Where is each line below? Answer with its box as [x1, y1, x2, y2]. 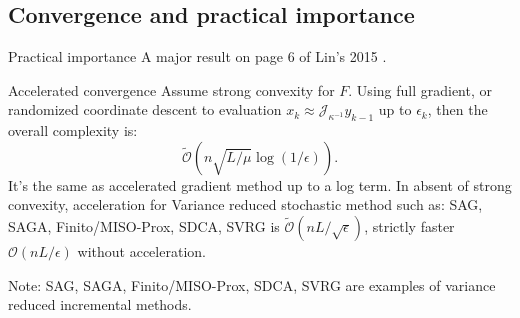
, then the [427, 99, 488, 120]
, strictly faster [364, 215, 455, 236]
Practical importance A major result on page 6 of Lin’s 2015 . [8, 46, 387, 67]
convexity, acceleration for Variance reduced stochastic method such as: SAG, [8, 194, 483, 215]
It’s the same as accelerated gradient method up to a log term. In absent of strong [8, 174, 512, 195]
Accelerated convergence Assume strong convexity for [8, 79, 335, 100]
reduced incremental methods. [8, 294, 192, 315]
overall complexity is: [8, 120, 138, 141]
